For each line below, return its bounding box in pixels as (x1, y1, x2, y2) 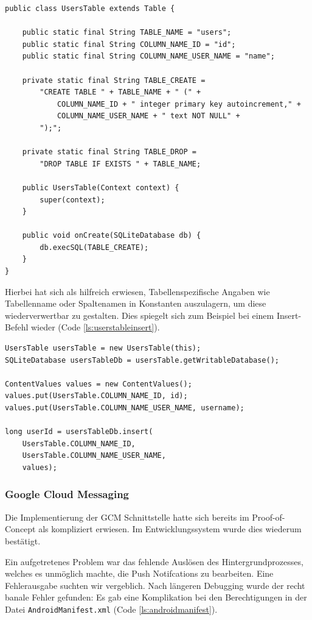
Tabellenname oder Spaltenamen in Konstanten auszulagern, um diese (5, 297, 266, 310)
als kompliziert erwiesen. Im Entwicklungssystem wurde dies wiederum (38, 522, 302, 535)
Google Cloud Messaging (5, 486, 130, 502)
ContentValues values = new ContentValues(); (5, 379, 192, 388)
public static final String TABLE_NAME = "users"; (22, 28, 232, 37)
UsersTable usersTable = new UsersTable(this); (5, 344, 201, 353)
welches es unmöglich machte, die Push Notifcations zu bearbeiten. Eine (5, 567, 274, 580)
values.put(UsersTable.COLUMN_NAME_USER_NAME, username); (5, 404, 244, 412)
